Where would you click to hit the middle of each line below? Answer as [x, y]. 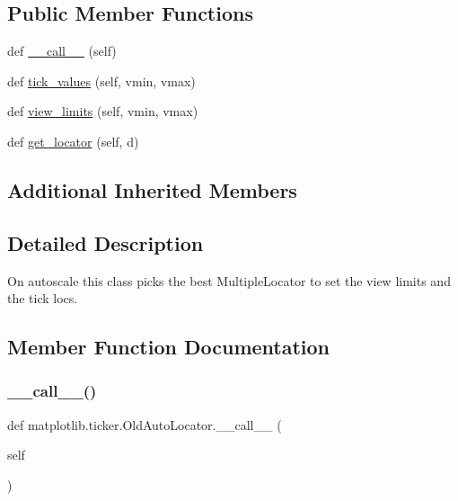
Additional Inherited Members [152, 189]
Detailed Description [106, 242]
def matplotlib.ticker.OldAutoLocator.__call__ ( [145, 424]
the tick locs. [43, 298]
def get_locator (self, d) [73, 141]
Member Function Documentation [169, 347]
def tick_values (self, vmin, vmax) [101, 81]
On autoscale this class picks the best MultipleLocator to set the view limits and [229, 280]
